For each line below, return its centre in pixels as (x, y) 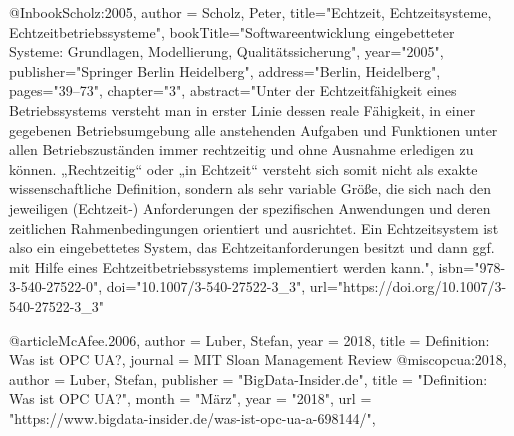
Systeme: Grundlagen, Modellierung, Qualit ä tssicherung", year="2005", (226, 51)
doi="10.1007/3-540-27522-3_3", (206, 286)
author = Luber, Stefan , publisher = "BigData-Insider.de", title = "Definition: (248, 378)
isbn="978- (472, 266)
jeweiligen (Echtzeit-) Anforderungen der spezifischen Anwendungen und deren (250, 207)
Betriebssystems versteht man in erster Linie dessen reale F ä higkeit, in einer (242, 109)
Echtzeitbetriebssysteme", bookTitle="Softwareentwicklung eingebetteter (232, 31)
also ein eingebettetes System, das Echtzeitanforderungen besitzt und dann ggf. (252, 247)
